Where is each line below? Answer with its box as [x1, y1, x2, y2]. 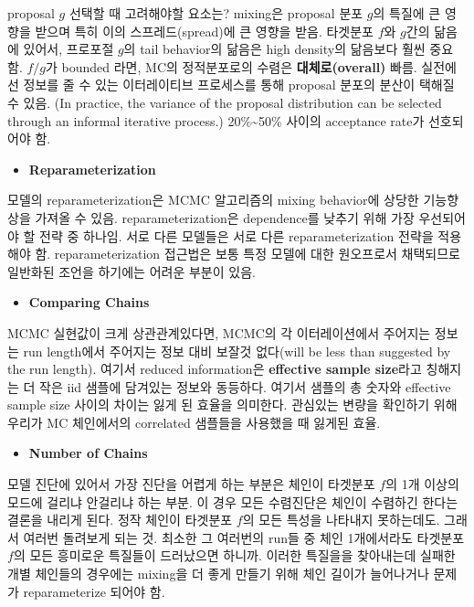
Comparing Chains [28, 293, 150, 312]
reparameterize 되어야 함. [23, 581, 165, 601]
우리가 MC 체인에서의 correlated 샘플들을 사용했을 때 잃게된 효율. [7, 412, 381, 431]
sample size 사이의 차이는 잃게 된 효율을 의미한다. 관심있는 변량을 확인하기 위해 [7, 395, 458, 414]
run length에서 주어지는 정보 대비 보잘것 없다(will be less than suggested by [23, 341, 451, 360]
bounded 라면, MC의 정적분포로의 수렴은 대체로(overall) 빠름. [61, 57, 417, 76]
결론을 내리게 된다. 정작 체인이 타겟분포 [7, 510, 233, 529]
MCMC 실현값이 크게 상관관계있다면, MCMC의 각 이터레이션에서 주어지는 [7, 323, 431, 342]
